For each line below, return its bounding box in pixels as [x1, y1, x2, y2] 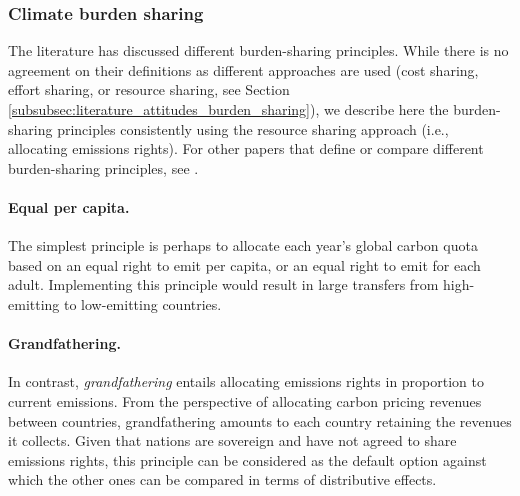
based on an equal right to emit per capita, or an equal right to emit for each [8, 254, 481, 275]
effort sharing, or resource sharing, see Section [8, 79, 290, 100]
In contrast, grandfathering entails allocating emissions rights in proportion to [8, 371, 485, 392]
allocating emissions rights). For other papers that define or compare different [8, 138, 484, 159]
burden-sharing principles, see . [8, 157, 199, 178]
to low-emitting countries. [63, 293, 222, 314]
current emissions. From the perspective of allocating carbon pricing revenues [8, 390, 482, 411]
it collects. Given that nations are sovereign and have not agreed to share [8, 430, 457, 451]
